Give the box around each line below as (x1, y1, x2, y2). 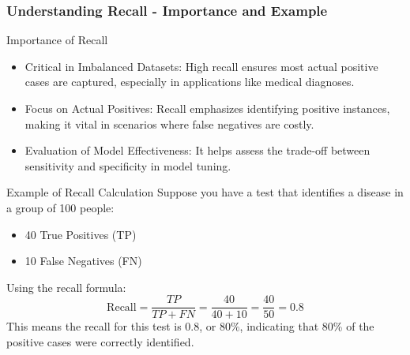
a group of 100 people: (6, 199, 115, 215)
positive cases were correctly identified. (6, 334, 194, 349)
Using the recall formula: (6, 278, 126, 295)
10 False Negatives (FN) (24, 252, 142, 269)
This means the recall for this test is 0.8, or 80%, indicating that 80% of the (6, 318, 374, 334)
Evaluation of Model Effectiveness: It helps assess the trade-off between (24, 142, 371, 159)
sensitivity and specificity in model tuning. (24, 157, 231, 174)
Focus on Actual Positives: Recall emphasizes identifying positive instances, (24, 100, 390, 116)
